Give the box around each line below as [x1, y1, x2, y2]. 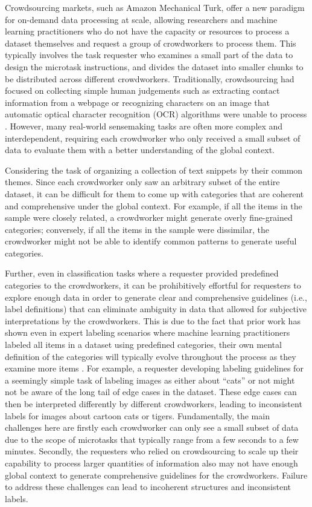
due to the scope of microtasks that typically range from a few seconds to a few [5, 433, 299, 445]
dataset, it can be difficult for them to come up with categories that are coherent [5, 187, 304, 200]
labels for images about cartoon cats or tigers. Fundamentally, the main [5, 409, 270, 422]
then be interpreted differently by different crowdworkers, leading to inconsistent [5, 397, 302, 410]
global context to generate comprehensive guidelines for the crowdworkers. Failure [5, 468, 308, 481]
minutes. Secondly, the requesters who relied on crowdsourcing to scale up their [5, 445, 299, 457]
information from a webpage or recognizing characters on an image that [5, 96, 270, 108]
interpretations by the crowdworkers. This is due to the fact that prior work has [5, 314, 301, 327]
